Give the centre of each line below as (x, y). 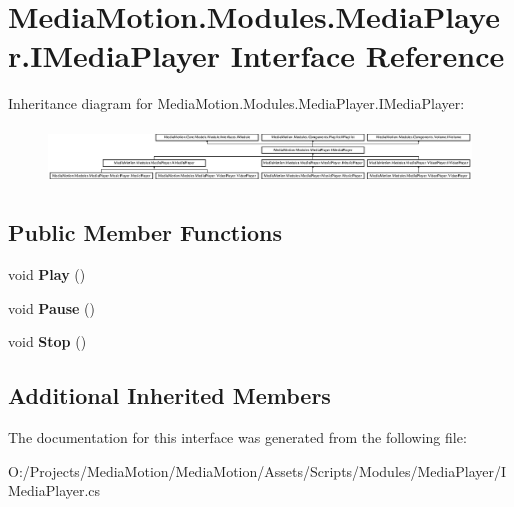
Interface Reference (367, 55)
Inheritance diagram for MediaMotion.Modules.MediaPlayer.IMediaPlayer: (236, 103)
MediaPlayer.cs (54, 490)
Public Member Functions (145, 232)
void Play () (47, 274)
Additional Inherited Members (169, 395)
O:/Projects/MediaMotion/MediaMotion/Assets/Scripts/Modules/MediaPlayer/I (257, 470)
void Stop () (47, 341)
